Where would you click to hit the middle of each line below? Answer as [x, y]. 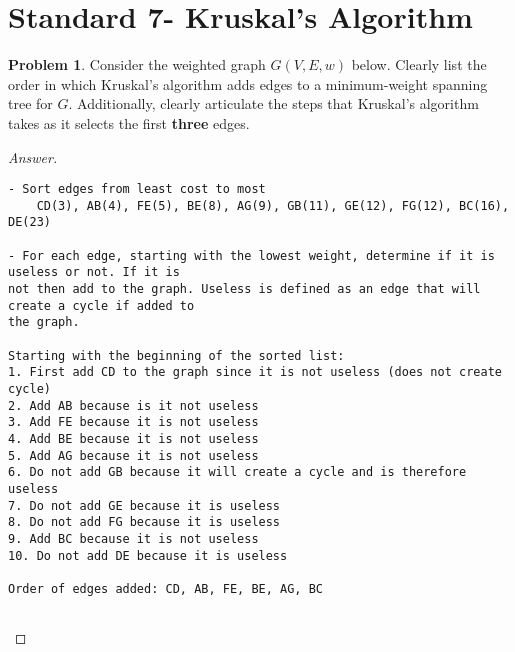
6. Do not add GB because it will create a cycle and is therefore [237, 472]
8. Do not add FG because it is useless [144, 522]
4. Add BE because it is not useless [133, 438]
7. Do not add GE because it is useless [144, 505]
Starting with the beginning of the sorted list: [176, 355]
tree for [30, 103]
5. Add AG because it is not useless [133, 455]
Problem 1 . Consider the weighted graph [137, 64]
